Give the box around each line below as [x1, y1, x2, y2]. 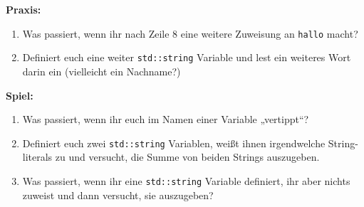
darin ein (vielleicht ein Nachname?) [22, 63, 181, 78]
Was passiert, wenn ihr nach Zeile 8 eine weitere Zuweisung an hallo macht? [22, 26, 358, 41]
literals [22, 149, 53, 164]
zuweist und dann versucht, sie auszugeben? [22, 187, 214, 202]
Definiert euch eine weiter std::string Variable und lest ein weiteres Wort [22, 50, 351, 65]
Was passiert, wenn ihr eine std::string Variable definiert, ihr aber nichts [22, 173, 350, 188]
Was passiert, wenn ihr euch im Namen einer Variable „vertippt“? [22, 112, 309, 127]
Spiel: [6, 87, 33, 102]
